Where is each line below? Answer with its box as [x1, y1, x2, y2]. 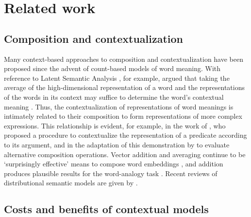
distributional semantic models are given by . [4, 178, 138, 188]
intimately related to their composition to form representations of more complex [4, 111, 242, 121]
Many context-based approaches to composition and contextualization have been [4, 54, 243, 64]
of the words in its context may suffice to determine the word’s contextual [4, 91, 224, 102]
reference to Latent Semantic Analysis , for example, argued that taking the [4, 72, 230, 83]
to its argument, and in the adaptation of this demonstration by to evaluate [4, 139, 230, 149]
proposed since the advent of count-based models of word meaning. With [4, 63, 221, 73]
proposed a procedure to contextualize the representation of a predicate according [4, 130, 247, 140]
